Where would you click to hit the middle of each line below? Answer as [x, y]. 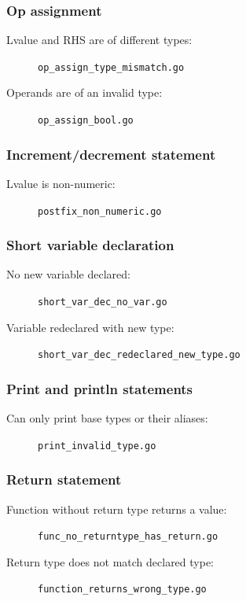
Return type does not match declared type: [110, 561]
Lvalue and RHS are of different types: [99, 40]
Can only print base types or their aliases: [107, 418]
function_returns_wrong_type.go [122, 590]
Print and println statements [100, 388]
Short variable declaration [90, 245]
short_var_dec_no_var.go [103, 302]
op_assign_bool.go [86, 121]
